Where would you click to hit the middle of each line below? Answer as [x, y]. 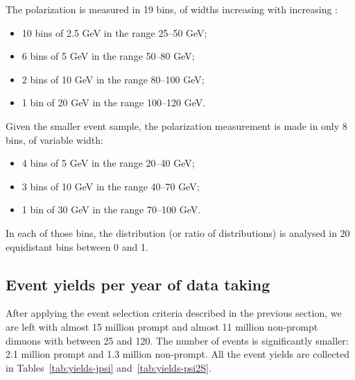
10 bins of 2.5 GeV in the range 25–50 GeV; [114, 32]
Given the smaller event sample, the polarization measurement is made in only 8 [176, 125]
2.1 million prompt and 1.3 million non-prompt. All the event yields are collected [178, 354]
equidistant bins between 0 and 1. [77, 246]
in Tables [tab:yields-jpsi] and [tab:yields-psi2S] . [109, 367]
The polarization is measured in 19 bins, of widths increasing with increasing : [172, 9]
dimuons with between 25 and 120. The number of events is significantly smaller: [177, 340]
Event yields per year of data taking [138, 284]
